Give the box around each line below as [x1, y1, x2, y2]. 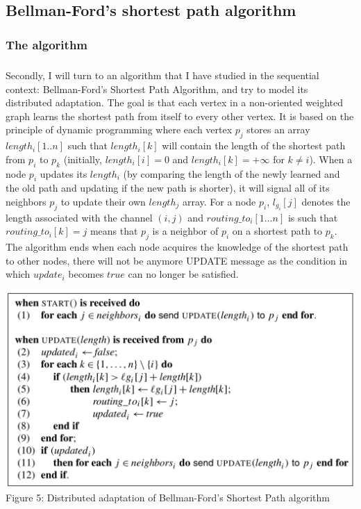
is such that [287, 210, 338, 224]
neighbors [6, 194, 47, 208]
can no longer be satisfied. [128, 267, 239, 281]
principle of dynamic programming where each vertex [6, 122, 233, 137]
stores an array [246, 122, 310, 137]
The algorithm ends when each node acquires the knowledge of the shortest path [6, 240, 349, 254]
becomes [68, 267, 104, 281]
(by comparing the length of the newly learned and [123, 166, 340, 181]
